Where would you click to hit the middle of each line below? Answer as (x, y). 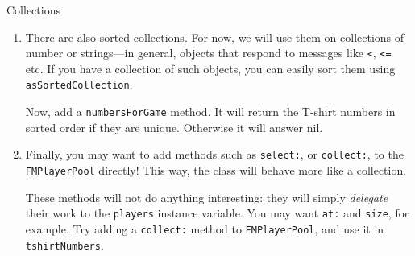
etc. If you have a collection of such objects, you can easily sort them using (210, 68)
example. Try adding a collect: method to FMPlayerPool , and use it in (205, 228)
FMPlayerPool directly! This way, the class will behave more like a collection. (216, 170)
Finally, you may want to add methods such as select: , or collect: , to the (214, 154)
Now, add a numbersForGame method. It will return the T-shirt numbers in (210, 111)
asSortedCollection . (79, 84)
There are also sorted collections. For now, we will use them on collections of (215, 37)
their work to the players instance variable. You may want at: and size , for (217, 213)
